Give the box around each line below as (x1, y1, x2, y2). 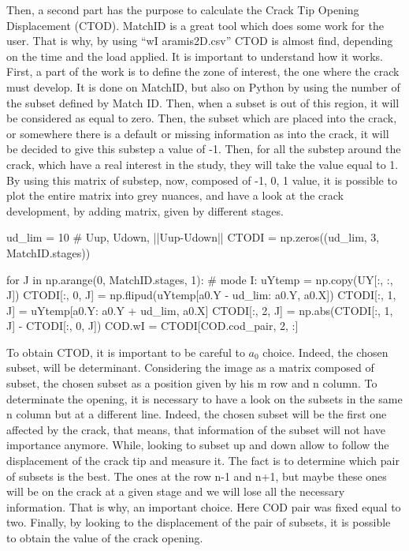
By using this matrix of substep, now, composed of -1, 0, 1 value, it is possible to (6, 171, 397, 188)
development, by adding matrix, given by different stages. (6, 202, 284, 219)
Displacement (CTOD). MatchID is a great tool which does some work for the (6, 17, 384, 33)
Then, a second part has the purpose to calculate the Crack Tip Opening (6, 2, 359, 17)
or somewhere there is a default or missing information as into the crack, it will (6, 125, 389, 141)
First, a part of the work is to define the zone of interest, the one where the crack (6, 63, 400, 80)
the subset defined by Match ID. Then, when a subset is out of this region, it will (6, 94, 400, 111)
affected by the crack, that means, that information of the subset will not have (6, 421, 385, 437)
